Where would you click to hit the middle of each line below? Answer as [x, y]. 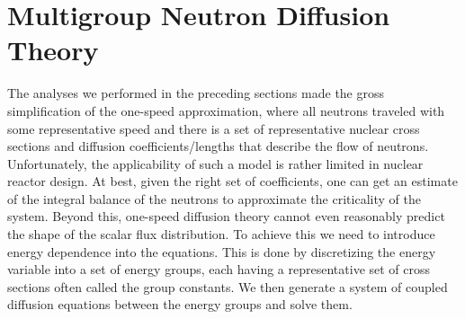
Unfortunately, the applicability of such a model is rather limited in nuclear [215, 163]
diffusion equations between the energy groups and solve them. [180, 304]
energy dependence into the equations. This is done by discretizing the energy [222, 251]
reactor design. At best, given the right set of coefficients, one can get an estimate [232, 181]
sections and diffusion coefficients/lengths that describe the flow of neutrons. [218, 146]
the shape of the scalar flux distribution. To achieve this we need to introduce [221, 234]
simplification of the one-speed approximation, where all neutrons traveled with [226, 110]
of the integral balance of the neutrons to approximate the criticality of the [214, 198]
